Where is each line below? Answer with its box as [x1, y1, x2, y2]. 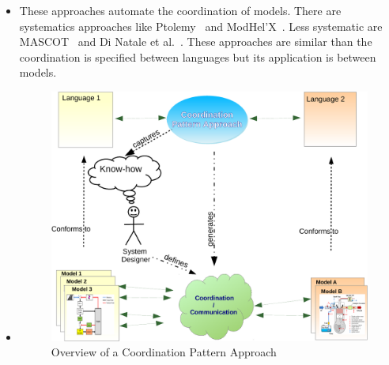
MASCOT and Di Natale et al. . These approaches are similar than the [19, 33, 372, 50]
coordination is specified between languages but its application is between [19, 48, 376, 65]
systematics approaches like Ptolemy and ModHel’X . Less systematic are [19, 17, 383, 34]
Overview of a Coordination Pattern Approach [51, 344, 277, 360]
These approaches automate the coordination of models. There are [19, 2, 342, 18]
